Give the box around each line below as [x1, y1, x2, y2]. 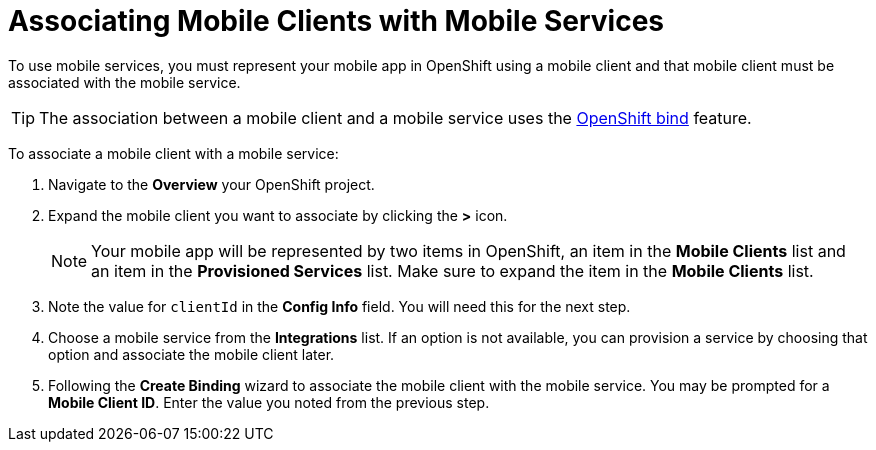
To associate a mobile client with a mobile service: [8, 144, 339, 162]
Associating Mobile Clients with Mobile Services [8, 4, 665, 38]
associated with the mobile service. [8, 73, 241, 91]
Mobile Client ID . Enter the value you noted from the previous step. [48, 393, 490, 411]
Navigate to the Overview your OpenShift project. [48, 175, 375, 193]
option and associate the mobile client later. [48, 345, 335, 363]
